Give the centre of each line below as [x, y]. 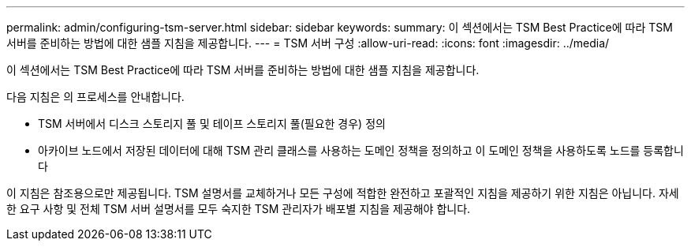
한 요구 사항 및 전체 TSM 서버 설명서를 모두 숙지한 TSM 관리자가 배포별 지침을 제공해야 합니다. [239, 209]
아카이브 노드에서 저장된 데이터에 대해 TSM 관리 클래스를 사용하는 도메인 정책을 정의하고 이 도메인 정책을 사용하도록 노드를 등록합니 [361, 150]
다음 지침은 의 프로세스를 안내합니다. [95, 97]
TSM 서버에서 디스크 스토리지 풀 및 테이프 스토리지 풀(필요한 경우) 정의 [212, 123]
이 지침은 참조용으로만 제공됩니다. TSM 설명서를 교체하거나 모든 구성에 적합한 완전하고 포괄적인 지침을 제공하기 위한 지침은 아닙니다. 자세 [343, 193]
